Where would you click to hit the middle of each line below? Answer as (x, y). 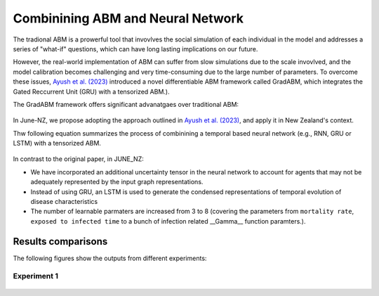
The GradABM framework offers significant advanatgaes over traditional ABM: (126, 104)
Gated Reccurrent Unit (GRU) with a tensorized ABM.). (91, 91)
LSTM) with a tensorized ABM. (57, 143)
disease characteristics (64, 202)
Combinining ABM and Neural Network (128, 18)
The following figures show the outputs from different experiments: (110, 258)
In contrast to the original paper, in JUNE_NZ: (78, 159)
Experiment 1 (36, 276)
